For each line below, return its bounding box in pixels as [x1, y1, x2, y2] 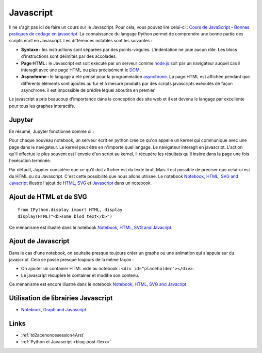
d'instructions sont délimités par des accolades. [21, 53, 117, 59]
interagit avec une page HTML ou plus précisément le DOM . [21, 67, 141, 73]
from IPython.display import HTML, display [17, 207, 123, 212]
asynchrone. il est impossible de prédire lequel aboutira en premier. [21, 87, 156, 93]
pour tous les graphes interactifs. [9, 103, 75, 109]
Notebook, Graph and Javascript [21, 307, 87, 313]
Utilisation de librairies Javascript [9, 294, 113, 302]
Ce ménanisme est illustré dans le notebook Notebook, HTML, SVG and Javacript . [9, 225, 173, 230]
